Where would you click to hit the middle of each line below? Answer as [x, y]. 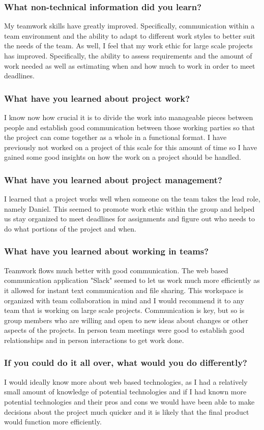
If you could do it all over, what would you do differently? [126, 363]
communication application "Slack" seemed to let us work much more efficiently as [132, 280]
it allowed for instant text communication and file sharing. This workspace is [124, 290]
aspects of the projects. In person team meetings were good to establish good [124, 330]
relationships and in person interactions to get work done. [94, 340]
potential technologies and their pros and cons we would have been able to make [129, 401]
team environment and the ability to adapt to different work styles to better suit [130, 35]
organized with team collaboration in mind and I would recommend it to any [124, 300]
